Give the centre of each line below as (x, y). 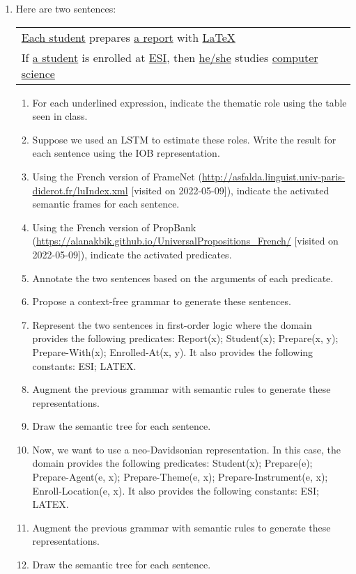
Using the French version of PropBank (114, 227)
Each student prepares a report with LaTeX (128, 37)
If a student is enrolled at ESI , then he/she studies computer (170, 57)
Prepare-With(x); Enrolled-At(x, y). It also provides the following (173, 351)
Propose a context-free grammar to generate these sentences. (162, 301)
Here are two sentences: (66, 8)
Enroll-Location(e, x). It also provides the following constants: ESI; (176, 490)
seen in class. (60, 116)
